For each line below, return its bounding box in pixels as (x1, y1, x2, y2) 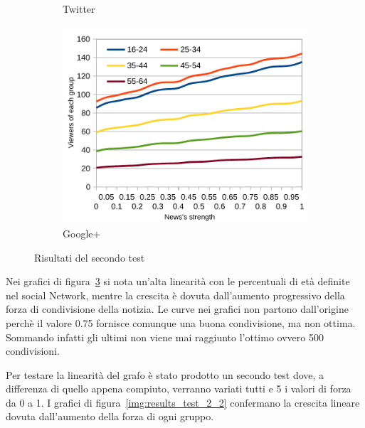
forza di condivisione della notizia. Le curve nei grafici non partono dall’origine (6, 301, 349, 316)
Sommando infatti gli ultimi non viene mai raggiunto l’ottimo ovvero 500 (6, 329, 324, 344)
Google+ (63, 225, 101, 240)
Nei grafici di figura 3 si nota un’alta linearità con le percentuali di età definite (6, 274, 350, 289)
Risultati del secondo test (34, 250, 145, 264)
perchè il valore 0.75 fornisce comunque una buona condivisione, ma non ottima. (6, 315, 356, 330)
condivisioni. (6, 343, 60, 358)
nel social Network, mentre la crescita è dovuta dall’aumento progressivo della (6, 287, 345, 302)
